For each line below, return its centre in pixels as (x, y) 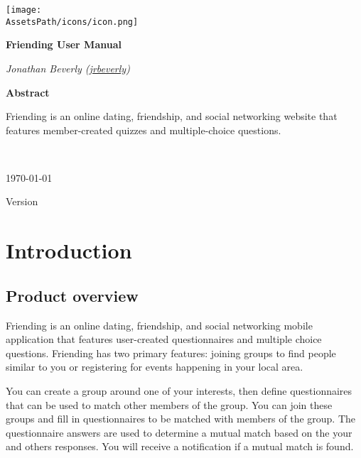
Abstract (28, 92)
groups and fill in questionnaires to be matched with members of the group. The (181, 419)
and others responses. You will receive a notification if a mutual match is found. (180, 446)
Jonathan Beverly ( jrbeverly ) (68, 68)
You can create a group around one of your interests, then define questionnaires (179, 391)
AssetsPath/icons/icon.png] (72, 22)
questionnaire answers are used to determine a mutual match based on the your (179, 432)
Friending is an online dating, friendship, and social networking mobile (159, 325)
